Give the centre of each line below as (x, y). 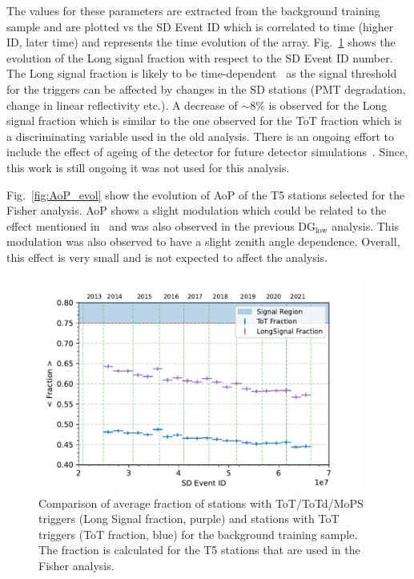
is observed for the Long (328, 105)
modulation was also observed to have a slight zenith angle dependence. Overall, (203, 241)
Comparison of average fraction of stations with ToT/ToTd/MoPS (201, 503)
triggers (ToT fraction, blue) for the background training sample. (198, 534)
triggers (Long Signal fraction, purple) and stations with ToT (189, 519)
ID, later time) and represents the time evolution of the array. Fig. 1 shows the (201, 42)
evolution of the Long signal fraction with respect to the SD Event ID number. (200, 57)
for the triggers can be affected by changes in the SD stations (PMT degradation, (206, 88)
